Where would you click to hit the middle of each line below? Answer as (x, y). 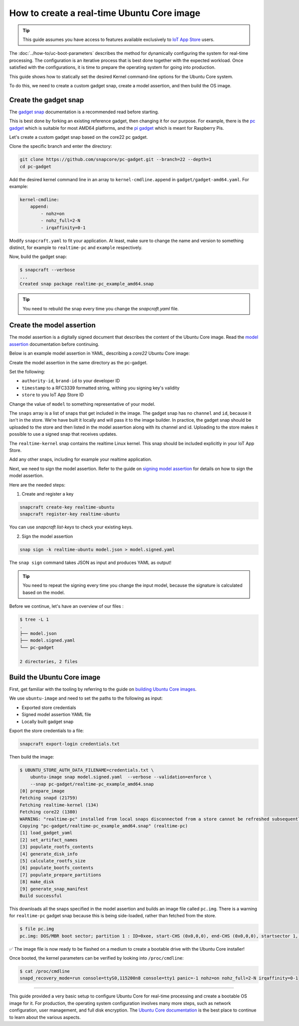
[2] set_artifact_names (49, 840)
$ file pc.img (37, 929)
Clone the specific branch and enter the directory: (61, 146)
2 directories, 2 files (49, 661)
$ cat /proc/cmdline (45, 971)
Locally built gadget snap (48, 722)
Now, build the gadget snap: (38, 256)
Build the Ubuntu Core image (55, 677)
